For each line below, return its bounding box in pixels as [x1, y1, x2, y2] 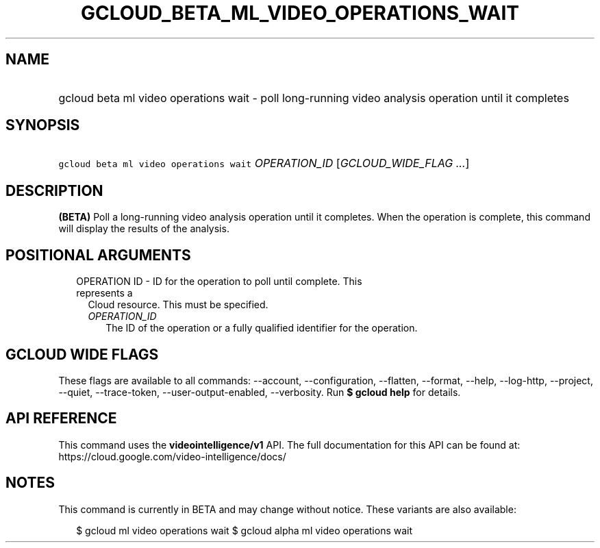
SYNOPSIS [5, 116, 80, 134]
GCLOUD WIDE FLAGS [5, 345, 159, 363]
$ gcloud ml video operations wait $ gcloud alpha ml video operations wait [76, 524, 413, 536]
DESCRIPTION [5, 182, 103, 199]
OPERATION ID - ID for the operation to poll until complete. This [76, 275, 362, 288]
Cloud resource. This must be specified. [88, 299, 268, 311]
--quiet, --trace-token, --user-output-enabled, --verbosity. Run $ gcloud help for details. [58, 386, 461, 398]
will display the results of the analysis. [58, 223, 229, 235]
